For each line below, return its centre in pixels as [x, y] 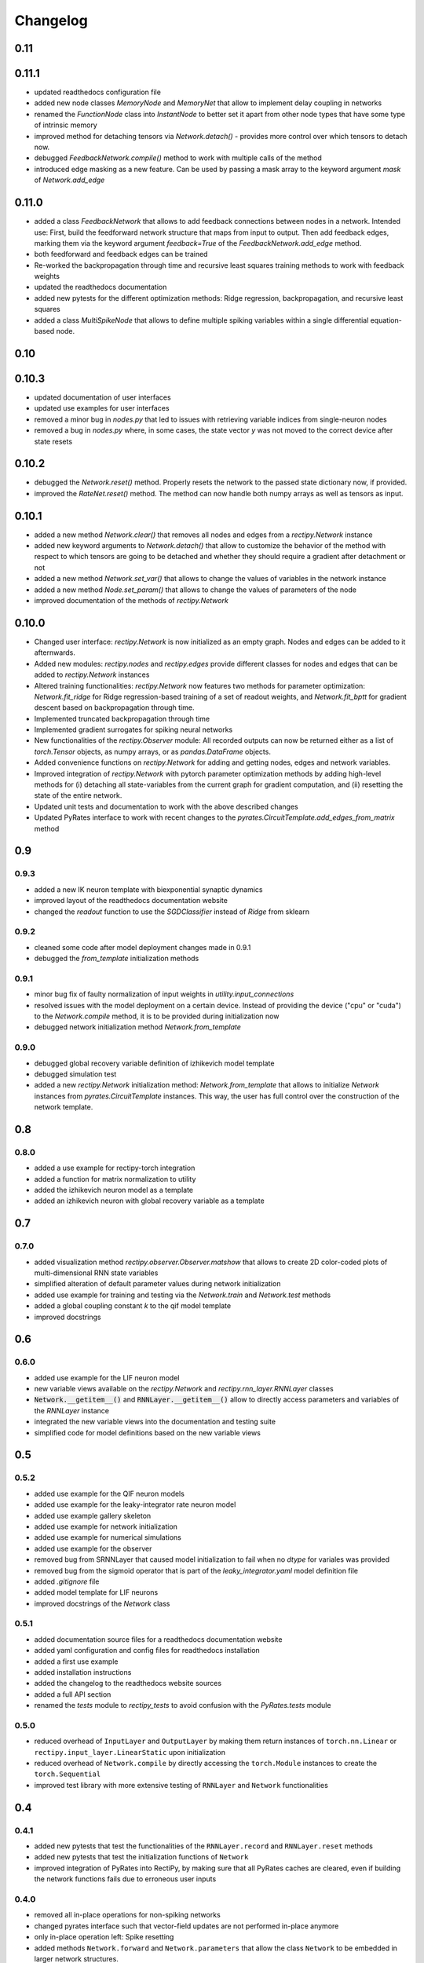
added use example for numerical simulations [108, 1537]
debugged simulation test [75, 1074]
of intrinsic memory [66, 125]
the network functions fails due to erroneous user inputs [125, 1879]
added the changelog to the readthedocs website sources [128, 1683]
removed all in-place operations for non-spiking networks [128, 1915]
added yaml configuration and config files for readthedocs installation [147, 1650]
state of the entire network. [78, 795]
